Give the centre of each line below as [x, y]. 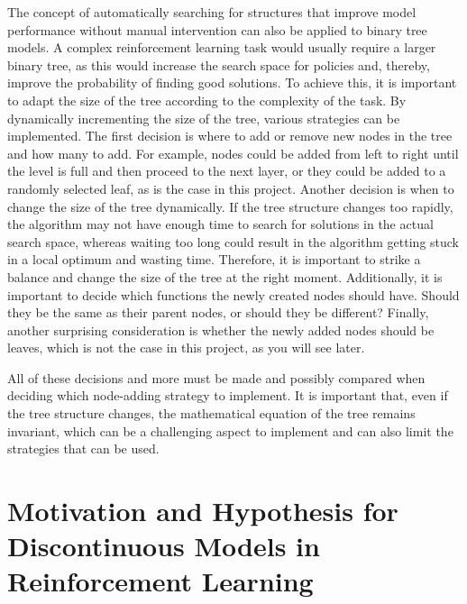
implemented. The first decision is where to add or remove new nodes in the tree [230, 136]
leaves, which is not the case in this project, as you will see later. [186, 348]
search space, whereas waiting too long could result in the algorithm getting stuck [233, 241]
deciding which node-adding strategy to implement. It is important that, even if [228, 395]
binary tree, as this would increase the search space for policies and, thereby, [219, 64]
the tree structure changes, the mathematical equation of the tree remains [211, 413]
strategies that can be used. [83, 448]
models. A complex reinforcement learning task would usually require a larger [222, 47]
